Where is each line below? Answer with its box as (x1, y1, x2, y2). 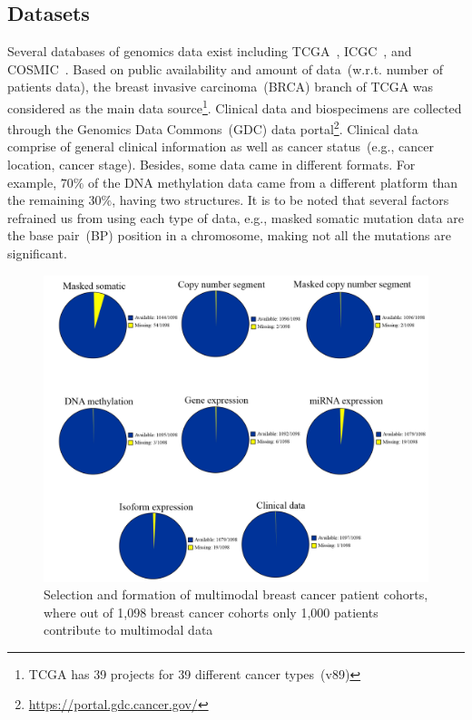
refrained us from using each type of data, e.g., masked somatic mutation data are (7, 208, 464, 227)
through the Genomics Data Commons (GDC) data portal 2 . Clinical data (7, 117, 418, 138)
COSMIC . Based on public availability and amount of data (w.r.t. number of (7, 59, 443, 78)
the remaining (7, 190, 84, 209)
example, (7, 172, 57, 191)
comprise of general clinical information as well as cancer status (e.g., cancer (7, 137, 434, 156)
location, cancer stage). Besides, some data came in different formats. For (7, 155, 416, 174)
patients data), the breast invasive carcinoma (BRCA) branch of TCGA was (7, 77, 434, 96)
